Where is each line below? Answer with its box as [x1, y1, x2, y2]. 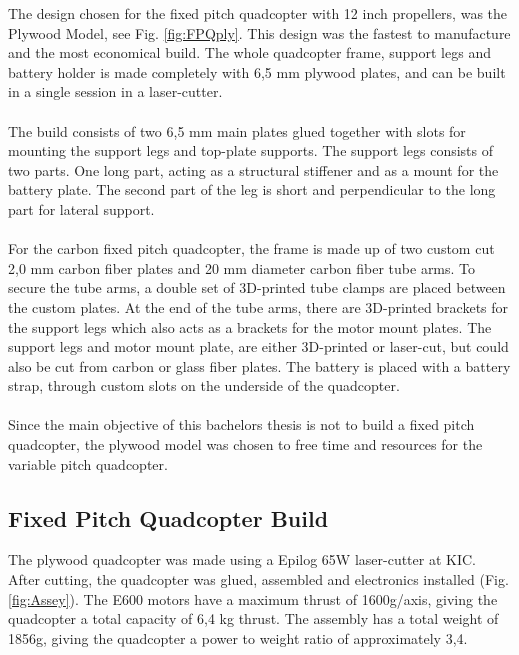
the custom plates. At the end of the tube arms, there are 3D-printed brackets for [8, 296, 509, 317]
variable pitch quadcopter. [8, 453, 168, 474]
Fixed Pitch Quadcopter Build [8, 502, 329, 533]
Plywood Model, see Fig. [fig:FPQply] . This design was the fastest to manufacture [8, 22, 511, 43]
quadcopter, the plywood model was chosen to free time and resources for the [8, 434, 483, 455]
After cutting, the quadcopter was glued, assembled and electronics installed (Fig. [8, 569, 509, 590]
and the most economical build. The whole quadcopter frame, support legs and [8, 42, 491, 63]
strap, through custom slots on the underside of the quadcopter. [8, 375, 400, 396]
